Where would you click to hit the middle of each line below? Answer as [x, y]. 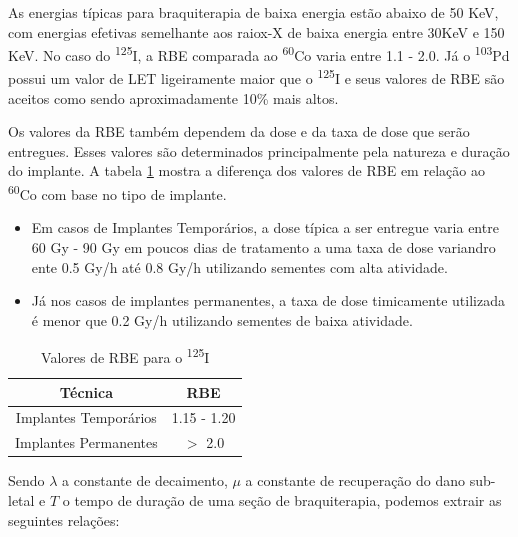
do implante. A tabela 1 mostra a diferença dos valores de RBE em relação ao [246, 170]
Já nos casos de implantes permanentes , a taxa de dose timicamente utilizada [268, 300]
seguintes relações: [64, 519]
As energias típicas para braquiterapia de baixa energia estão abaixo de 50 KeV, [253, 12]
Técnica [86, 391]
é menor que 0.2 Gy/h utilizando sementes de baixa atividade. [222, 319]
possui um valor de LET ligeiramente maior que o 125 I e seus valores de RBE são [256, 77]
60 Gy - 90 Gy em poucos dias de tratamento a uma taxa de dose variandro [263, 246]
